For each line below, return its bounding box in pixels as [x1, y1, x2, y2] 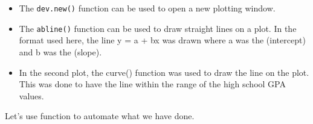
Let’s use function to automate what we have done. [5, 110, 195, 122]
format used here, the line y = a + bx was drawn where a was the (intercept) [19, 34, 306, 46]
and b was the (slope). [19, 45, 102, 58]
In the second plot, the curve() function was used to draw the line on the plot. [19, 66, 309, 78]
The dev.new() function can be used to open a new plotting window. [19, 2, 276, 14]
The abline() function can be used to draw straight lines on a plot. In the [19, 22, 297, 34]
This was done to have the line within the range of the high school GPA [19, 78, 286, 90]
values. [19, 89, 44, 102]
